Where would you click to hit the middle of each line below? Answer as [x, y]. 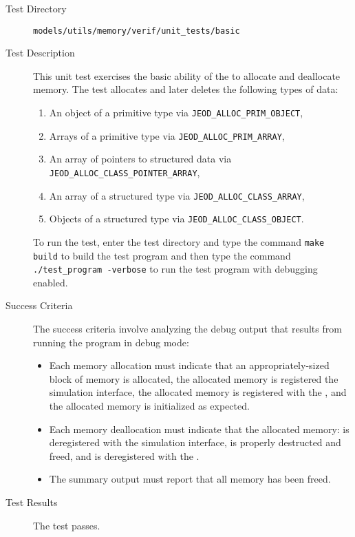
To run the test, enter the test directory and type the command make [179, 241]
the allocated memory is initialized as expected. [149, 406]
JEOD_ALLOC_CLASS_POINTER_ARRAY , [125, 172]
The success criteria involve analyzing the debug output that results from [187, 329]
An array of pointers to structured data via [140, 159]
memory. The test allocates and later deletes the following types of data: [186, 89]
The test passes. [67, 525]
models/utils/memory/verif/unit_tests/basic [137, 31]
